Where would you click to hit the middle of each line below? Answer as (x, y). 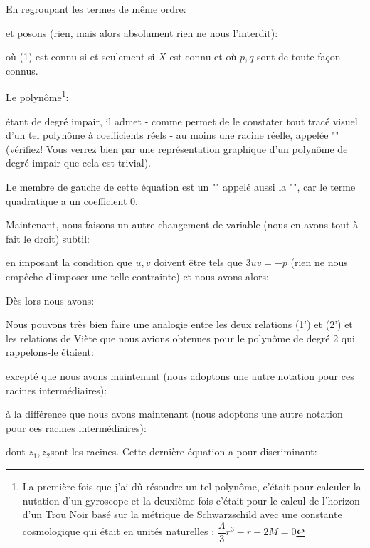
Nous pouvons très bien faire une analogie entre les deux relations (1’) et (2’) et (179, 324)
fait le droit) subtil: (48, 238)
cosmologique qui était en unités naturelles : (118, 531)
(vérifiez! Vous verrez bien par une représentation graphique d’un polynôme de (177, 148)
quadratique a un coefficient (67, 200)
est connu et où (203, 57)
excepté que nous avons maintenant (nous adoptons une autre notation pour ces (180, 375)
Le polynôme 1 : (37, 96)
